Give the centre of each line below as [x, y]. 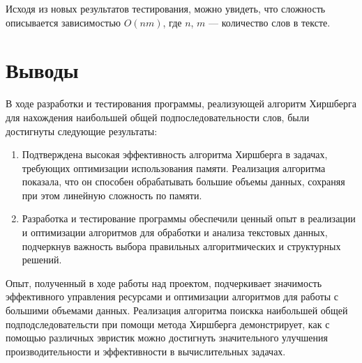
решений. [42, 260]
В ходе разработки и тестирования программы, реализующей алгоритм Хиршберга [181, 103]
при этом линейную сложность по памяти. [112, 195]
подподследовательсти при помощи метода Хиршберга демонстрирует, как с [168, 324]
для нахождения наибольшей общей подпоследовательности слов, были [158, 117]
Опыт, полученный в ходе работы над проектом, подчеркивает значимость [164, 283]
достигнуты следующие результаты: [82, 131]
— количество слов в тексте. [270, 22]
